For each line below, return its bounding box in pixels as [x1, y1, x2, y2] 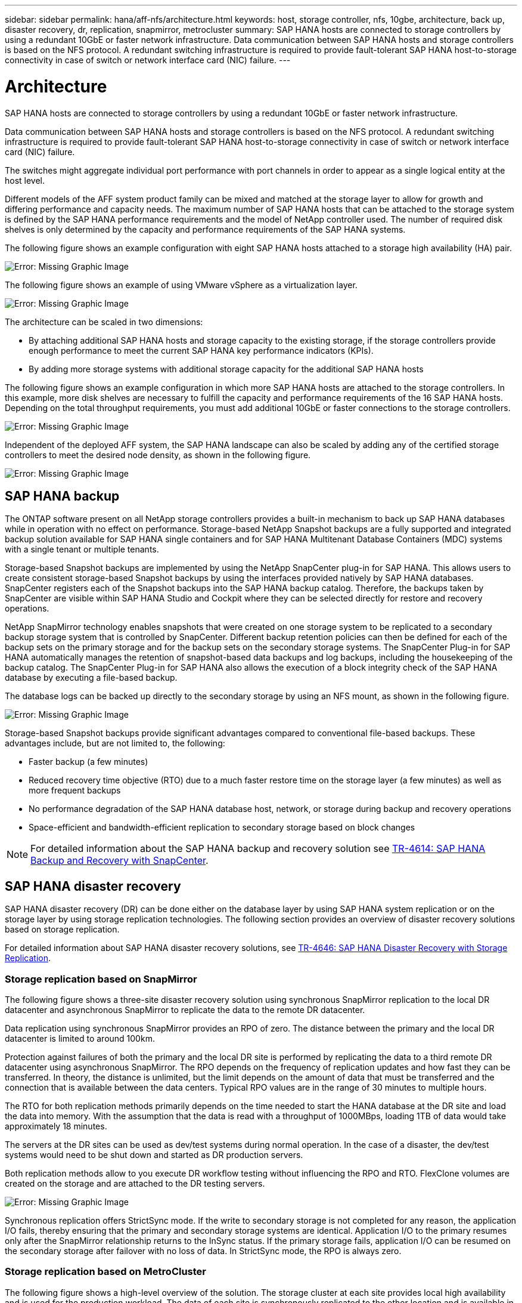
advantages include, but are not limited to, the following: [5, 738, 225, 749]
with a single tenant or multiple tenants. [5, 544, 159, 555]
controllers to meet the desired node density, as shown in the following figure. [5, 449, 311, 460]
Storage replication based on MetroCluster [5, 1265, 207, 1278]
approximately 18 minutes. [5, 1120, 107, 1131]
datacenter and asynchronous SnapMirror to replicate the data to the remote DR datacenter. [5, 1004, 365, 1015]
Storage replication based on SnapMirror [5, 972, 197, 985]
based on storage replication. [5, 924, 120, 935]
